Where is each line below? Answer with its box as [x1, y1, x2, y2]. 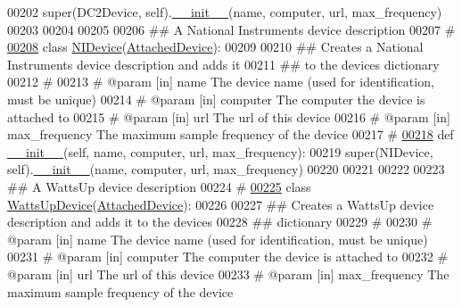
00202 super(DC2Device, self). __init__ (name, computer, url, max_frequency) [7, 3, 442, 21]
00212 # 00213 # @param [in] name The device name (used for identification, [7, 72, 434, 91]
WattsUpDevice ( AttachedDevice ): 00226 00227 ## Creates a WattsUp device [7, 195, 434, 213]
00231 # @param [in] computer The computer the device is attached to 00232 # [7, 247, 449, 266]
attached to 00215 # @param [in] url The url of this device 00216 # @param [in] [7, 107, 450, 126]
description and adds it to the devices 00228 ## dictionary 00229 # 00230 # [7, 212, 433, 231]
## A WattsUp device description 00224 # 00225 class [7, 177, 311, 195]
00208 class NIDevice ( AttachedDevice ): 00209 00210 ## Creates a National [7, 37, 424, 56]
